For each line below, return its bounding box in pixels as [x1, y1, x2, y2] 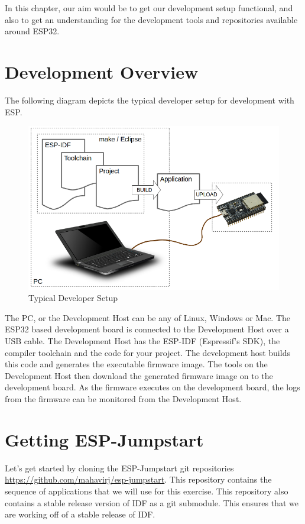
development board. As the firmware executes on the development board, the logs [5, 381, 300, 393]
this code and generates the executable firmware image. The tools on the [5, 358, 268, 370]
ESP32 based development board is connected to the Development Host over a [5, 323, 289, 335]
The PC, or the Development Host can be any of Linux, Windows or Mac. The [5, 311, 291, 324]
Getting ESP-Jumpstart [5, 427, 204, 451]
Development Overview [5, 59, 199, 83]
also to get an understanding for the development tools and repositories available [5, 13, 298, 25]
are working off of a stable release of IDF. [5, 508, 155, 520]
